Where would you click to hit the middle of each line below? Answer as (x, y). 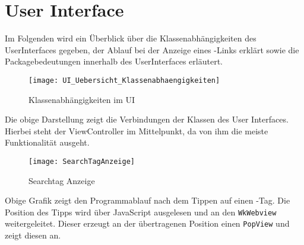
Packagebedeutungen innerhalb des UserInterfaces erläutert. (114, 61)
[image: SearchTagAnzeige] (82, 161)
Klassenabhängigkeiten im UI (82, 99)
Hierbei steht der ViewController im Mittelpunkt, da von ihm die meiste (137, 130)
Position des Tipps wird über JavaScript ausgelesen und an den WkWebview (141, 212)
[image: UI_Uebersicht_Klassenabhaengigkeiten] (124, 80)
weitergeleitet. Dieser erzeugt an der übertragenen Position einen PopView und (147, 223)
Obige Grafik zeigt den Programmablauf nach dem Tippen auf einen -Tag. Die (148, 200)
